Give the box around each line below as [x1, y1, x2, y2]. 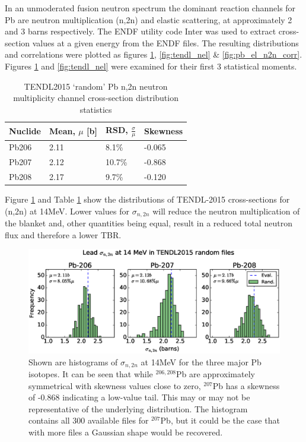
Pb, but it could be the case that [160, 414, 280, 427]
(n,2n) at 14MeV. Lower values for [5, 204, 129, 217]
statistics [79, 103, 112, 115]
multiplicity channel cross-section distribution [13, 91, 179, 104]
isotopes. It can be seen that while [28, 368, 153, 380]
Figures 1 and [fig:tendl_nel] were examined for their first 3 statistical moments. [5, 59, 297, 72]
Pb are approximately [176, 368, 255, 380]
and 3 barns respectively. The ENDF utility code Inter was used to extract [5, 25, 276, 37]
